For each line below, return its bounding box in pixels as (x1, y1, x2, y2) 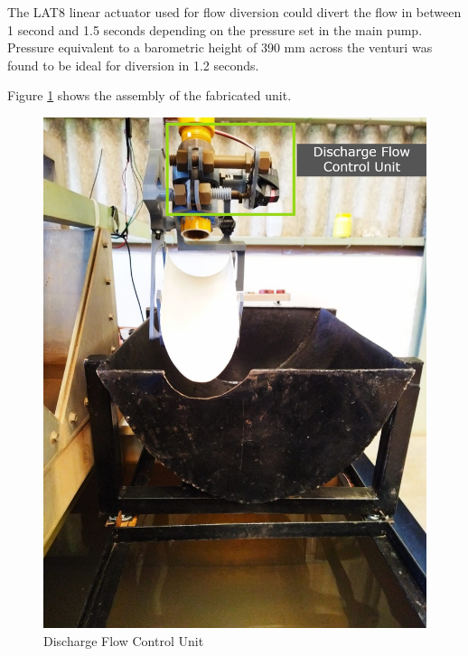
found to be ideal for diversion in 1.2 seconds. (7, 55, 259, 74)
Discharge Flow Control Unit (43, 631, 204, 650)
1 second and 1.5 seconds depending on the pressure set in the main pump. (7, 20, 423, 39)
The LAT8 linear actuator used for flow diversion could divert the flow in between (7, 3, 462, 21)
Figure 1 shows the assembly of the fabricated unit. (7, 86, 292, 105)
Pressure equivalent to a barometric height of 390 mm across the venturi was (7, 38, 433, 57)
